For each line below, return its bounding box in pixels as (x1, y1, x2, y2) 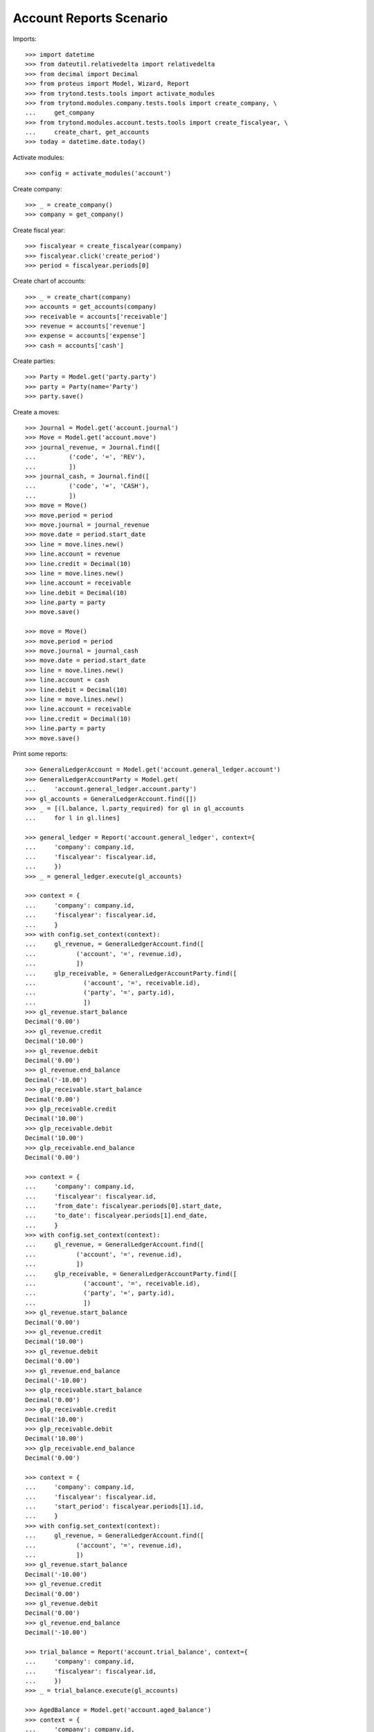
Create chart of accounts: (12, 277, 87, 285)
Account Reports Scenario (12, 10, 168, 26)
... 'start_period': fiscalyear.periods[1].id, (25, 1503, 204, 1510)
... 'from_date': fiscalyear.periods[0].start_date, (25, 1202, 223, 1210)
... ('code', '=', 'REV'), (25, 453, 146, 461)
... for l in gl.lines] (25, 814, 121, 822)
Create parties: (12, 357, 55, 365)
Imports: (12, 35, 37, 43)
